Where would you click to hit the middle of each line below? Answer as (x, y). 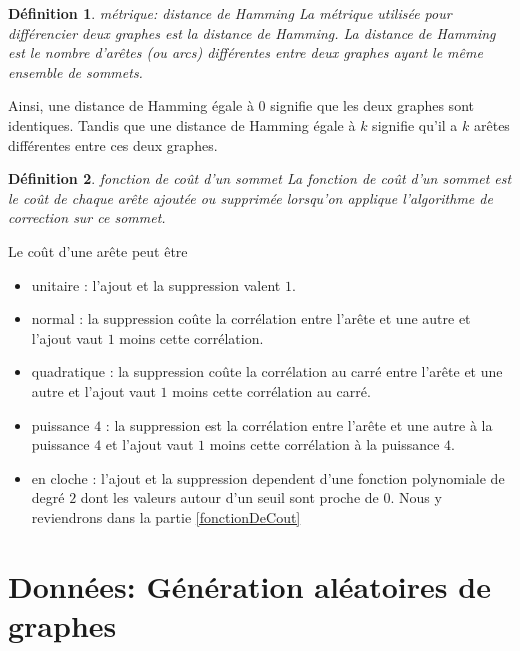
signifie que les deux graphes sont (372, 105)
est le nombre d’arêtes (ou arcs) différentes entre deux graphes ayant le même (245, 52)
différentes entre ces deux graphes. (113, 144)
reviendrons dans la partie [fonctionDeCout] (166, 516)
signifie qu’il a (415, 124)
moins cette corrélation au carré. (271, 390)
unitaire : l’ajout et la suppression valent (156, 284)
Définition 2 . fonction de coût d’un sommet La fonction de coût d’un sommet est (260, 178)
